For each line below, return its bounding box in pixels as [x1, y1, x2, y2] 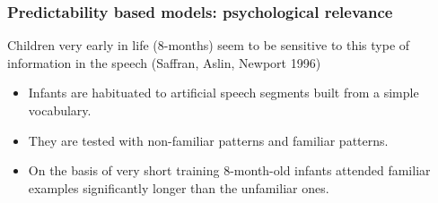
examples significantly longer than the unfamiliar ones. [28, 178, 329, 197]
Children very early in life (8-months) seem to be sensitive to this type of [7, 36, 410, 55]
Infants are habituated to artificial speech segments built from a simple [28, 83, 419, 102]
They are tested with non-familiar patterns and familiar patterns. [28, 131, 389, 149]
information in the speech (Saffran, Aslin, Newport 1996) [7, 53, 321, 72]
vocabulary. [28, 101, 92, 119]
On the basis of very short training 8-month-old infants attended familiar [28, 161, 431, 180]
